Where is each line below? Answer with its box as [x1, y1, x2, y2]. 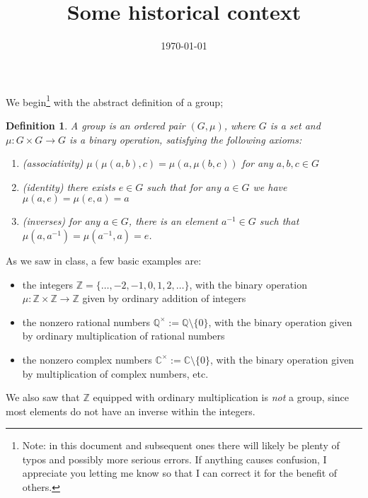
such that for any [146, 179, 221, 194]
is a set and [270, 117, 321, 132]
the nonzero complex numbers [22, 352, 152, 366]
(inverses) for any [22, 214, 100, 228]
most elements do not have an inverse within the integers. [6, 403, 255, 418]
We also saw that [6, 390, 80, 405]
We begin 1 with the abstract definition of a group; [6, 92, 224, 109]
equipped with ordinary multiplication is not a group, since [93, 390, 349, 405]
